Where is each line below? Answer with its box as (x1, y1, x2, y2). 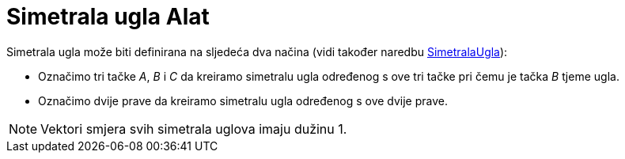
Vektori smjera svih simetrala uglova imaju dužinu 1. (40, 120, 347, 137)
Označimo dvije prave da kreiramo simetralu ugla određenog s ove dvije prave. (38, 93, 448, 108)
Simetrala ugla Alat (6, 3, 210, 30)
